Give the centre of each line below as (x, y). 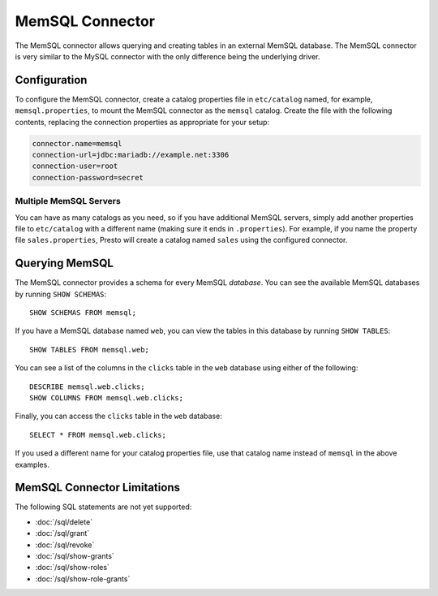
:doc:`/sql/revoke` (65, 545)
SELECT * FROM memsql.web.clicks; (98, 435)
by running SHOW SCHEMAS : (61, 294)
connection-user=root (75, 166)
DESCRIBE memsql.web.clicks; (87, 387)
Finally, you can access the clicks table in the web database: (118, 416)
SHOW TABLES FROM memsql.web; (90, 350)
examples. (32, 464)
